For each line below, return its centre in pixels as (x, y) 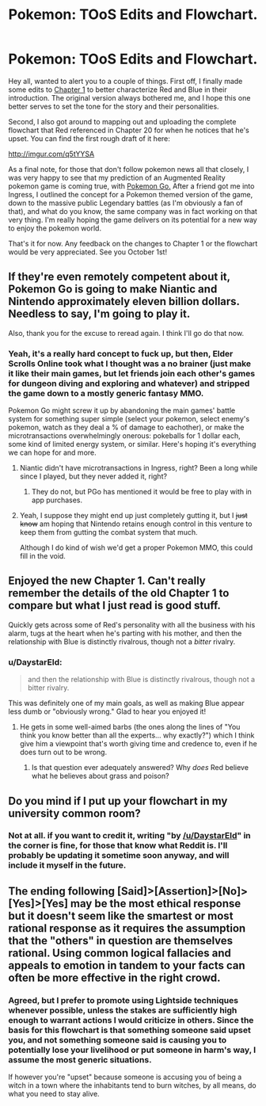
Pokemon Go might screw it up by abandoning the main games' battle (122, 410)
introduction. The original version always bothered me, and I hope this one (129, 97)
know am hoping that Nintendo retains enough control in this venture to (136, 524)
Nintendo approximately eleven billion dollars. (124, 301)
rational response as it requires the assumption (127, 928)
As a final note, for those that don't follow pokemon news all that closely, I (129, 169)
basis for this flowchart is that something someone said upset (129, 1030)
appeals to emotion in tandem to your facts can (127, 965)
